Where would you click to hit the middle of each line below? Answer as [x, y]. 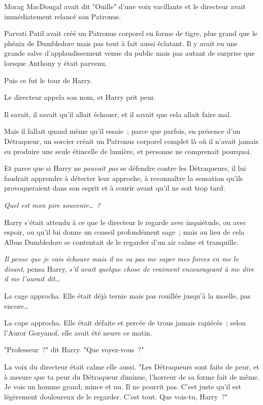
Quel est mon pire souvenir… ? [52, 205]
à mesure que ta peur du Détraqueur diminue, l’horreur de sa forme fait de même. [132, 376]
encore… [17, 305]
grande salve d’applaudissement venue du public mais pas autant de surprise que [129, 53]
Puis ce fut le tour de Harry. [48, 80]
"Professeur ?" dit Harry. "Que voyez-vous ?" [74, 349]
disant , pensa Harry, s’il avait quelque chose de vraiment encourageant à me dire [129, 268]
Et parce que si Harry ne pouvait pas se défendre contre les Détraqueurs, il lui [125, 168]
